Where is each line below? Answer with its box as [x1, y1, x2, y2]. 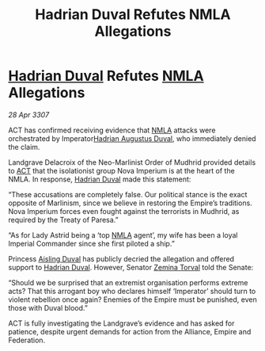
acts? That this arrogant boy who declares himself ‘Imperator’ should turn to [8, 286, 256, 296]
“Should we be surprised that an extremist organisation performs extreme [8, 277, 248, 287]
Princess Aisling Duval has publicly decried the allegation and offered [8, 254, 235, 263]
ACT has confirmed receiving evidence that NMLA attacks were [8, 125, 216, 135]
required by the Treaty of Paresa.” [8, 215, 119, 224]
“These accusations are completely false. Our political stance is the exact [8, 189, 248, 199]
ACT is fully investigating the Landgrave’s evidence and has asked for [8, 319, 235, 328]
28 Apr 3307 [8, 109, 50, 120]
